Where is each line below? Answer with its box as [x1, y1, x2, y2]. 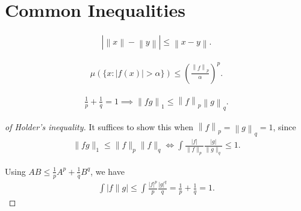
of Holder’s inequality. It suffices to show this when [5, 121, 194, 133]
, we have [90, 165, 125, 177]
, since [273, 121, 296, 133]
